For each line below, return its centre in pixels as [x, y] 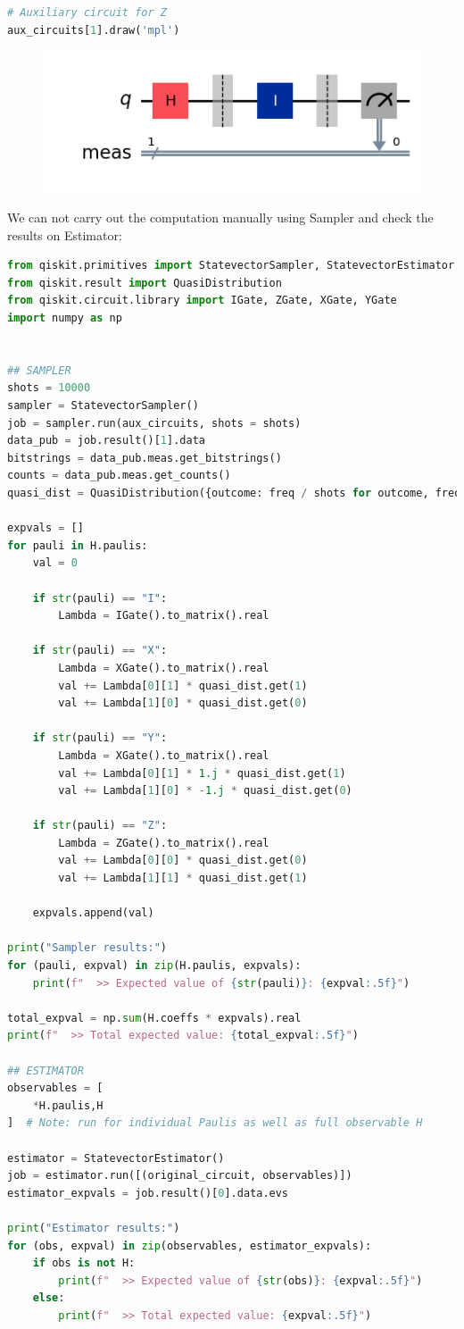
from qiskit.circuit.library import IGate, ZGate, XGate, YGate [202, 301]
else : [49, 1298]
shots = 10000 [49, 388]
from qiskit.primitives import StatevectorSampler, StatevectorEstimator [231, 266]
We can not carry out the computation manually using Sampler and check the [220, 217]
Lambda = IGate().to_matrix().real [164, 616]
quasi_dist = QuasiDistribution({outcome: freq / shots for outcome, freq [234, 493]
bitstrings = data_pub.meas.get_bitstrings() [145, 458]
